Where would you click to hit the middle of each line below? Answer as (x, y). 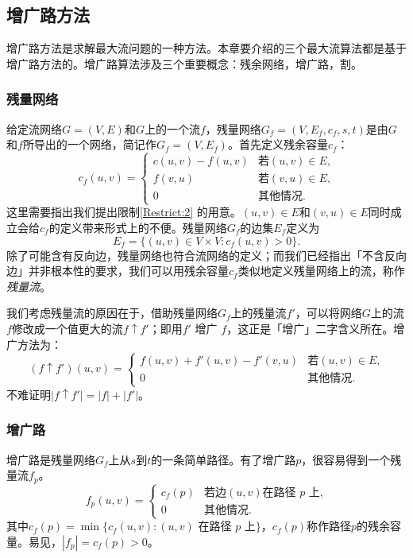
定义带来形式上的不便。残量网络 (143, 227)
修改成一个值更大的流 (67, 328)
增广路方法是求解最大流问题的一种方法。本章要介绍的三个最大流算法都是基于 (206, 48)
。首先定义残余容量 (278, 144)
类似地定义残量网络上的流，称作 (321, 271)
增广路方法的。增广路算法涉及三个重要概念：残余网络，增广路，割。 (184, 63)
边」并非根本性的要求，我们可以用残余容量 (118, 271)
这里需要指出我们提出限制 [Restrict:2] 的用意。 (124, 212)
